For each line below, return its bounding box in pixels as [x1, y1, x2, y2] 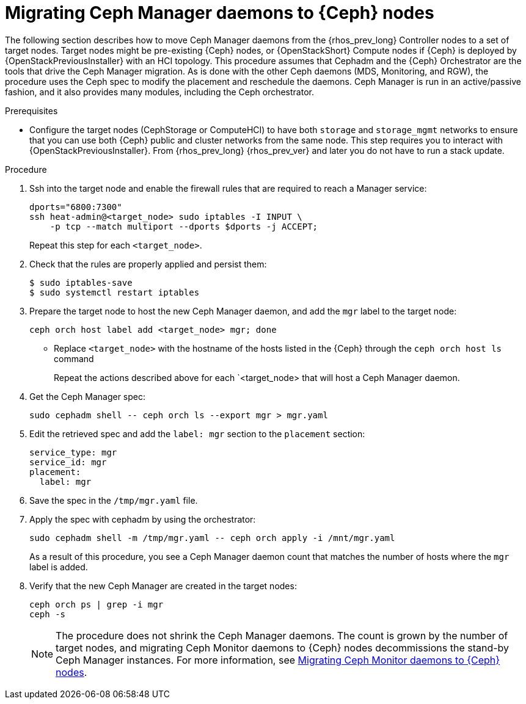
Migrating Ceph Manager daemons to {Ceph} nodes [5, 2, 434, 23]
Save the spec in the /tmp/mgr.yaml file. [29, 495, 198, 506]
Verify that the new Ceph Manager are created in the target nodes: [29, 580, 297, 591]
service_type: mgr [29, 447, 117, 457]
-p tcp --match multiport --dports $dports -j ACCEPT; [49, 221, 318, 231]
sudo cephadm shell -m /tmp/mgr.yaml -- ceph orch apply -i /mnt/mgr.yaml [29, 532, 395, 543]
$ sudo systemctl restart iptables [29, 287, 200, 297]
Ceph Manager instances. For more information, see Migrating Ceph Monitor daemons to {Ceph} [56, 653, 500, 666]
